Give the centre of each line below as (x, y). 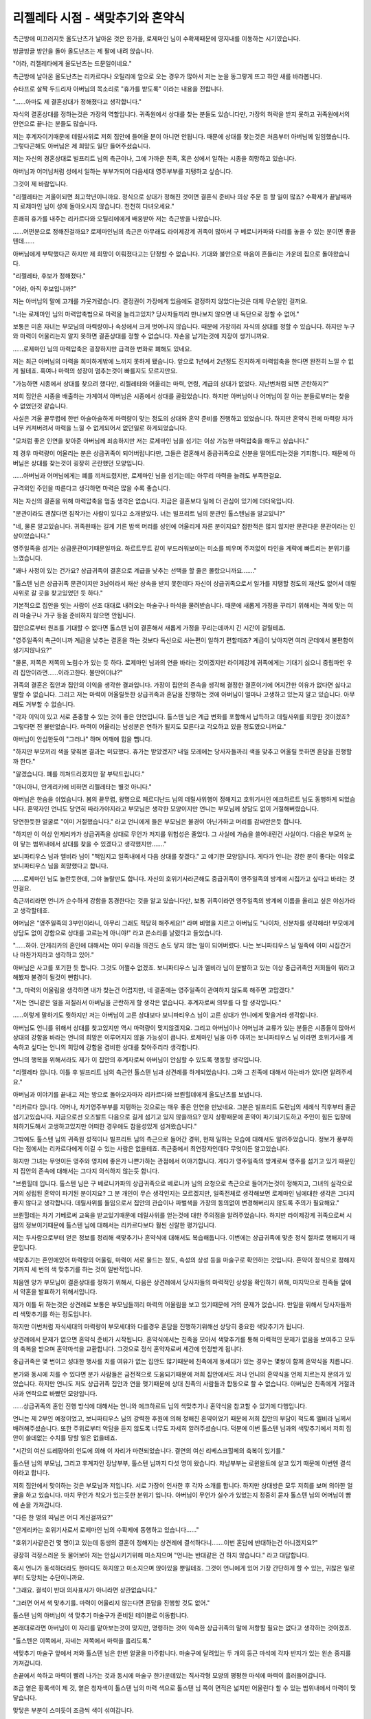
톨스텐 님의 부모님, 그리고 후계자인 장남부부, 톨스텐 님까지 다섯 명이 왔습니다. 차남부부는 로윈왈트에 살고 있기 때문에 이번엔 (176, 1463)
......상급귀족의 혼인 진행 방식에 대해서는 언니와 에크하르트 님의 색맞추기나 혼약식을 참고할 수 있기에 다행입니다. (160, 1406)
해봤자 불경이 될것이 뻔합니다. (52, 977)
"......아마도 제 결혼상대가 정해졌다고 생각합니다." (77, 101)
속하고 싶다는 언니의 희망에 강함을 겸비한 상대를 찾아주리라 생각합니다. (106, 1047)
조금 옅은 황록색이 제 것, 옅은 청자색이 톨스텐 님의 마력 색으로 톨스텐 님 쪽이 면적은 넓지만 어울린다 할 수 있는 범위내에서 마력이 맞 (184, 1688)
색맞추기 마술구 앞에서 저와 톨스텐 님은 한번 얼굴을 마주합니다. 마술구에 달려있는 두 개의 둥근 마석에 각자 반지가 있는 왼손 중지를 (182, 1653)
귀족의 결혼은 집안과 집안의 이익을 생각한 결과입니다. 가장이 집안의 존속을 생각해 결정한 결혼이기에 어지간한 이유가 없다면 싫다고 (182, 685)
